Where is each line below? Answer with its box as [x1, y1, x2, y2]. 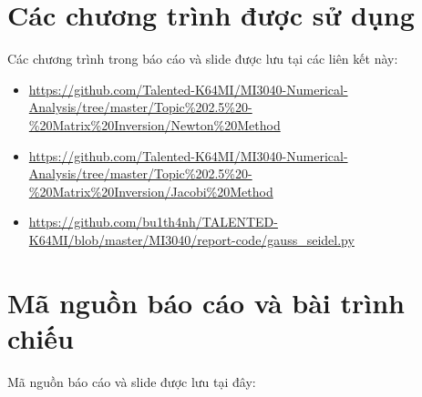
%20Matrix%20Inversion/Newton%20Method [28, 115, 281, 134]
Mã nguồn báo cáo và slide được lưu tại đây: [7, 372, 256, 391]
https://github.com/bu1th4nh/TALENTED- [28, 212, 278, 231]
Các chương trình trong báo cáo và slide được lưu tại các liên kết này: [7, 49, 398, 68]
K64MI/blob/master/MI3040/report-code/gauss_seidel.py [28, 229, 355, 249]
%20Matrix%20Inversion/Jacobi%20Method [28, 181, 273, 200]
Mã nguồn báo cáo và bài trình [7, 283, 405, 321]
